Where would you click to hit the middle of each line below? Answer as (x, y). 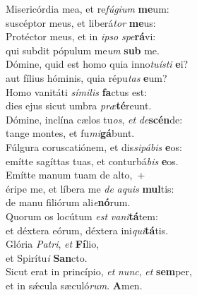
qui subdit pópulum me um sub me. (83, 50)
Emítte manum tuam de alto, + (76, 175)
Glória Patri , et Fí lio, (53, 244)
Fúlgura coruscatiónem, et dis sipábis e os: (94, 146)
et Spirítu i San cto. (47, 257)
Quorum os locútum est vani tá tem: (82, 216)
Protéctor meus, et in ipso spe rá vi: (81, 36)
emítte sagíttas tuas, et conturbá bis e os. (92, 161)
